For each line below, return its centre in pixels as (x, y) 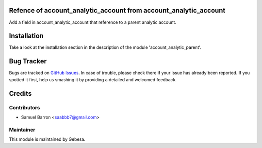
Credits (20, 94)
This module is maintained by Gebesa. (47, 139)
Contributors (25, 107)
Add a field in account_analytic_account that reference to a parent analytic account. (93, 22)
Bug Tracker (28, 61)
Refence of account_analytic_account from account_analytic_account (117, 10)
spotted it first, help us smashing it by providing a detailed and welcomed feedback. (93, 79)
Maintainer (22, 130)
